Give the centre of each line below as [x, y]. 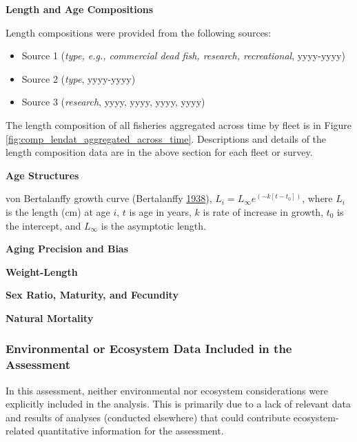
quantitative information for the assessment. [131, 431]
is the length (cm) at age [58, 211]
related [20, 431]
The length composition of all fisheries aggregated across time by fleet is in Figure [179, 124]
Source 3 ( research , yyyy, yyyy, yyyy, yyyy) [113, 102]
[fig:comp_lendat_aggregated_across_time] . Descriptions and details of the [166, 138]
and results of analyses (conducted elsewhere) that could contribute [148, 417]
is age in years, [160, 211]
